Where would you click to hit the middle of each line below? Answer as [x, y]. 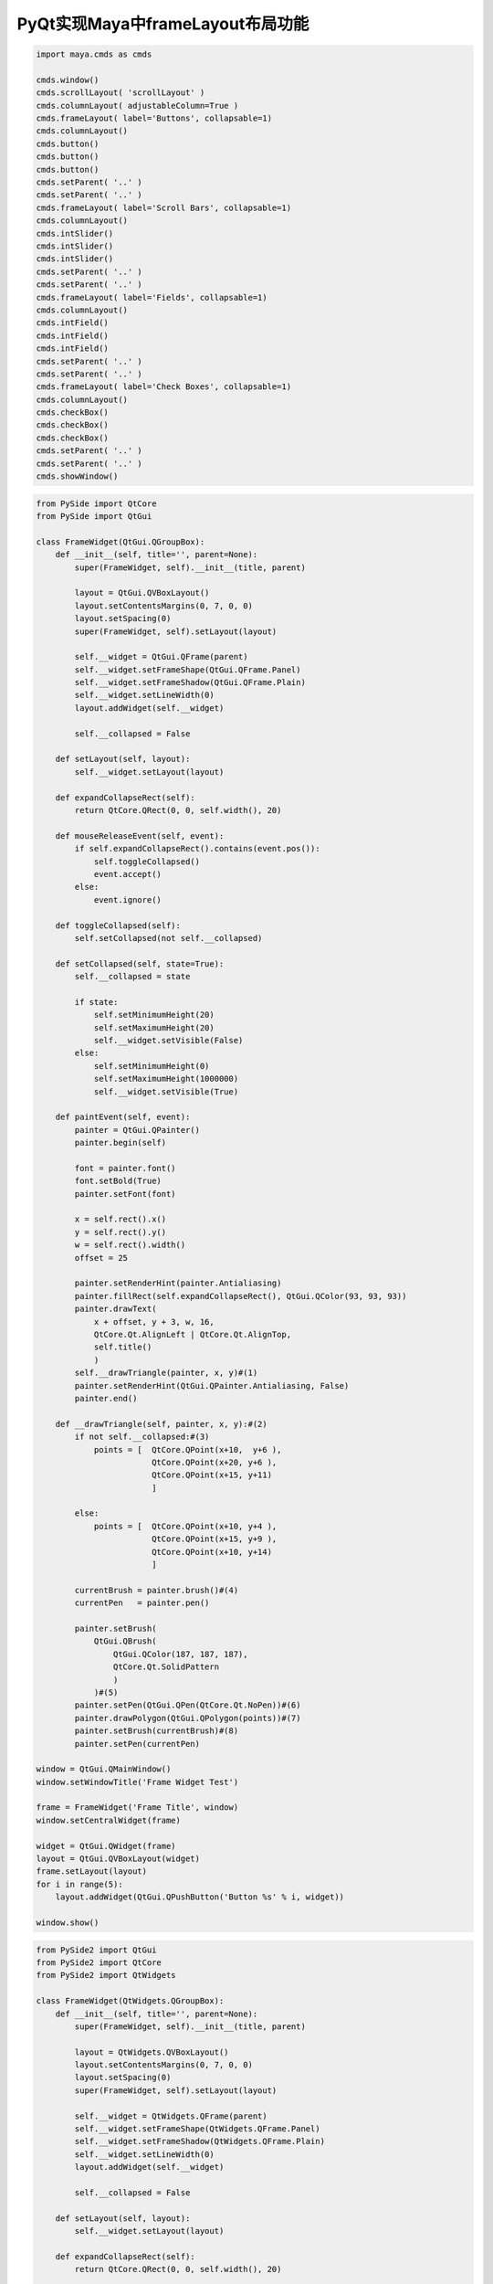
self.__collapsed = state [132, 977]
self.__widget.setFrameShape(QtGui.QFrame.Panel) [188, 670]
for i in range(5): [79, 1884]
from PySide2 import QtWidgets [106, 1975]
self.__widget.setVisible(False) [168, 1041]
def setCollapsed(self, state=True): [140, 963]
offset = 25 [101, 1258]
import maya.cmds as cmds [94, 54]
